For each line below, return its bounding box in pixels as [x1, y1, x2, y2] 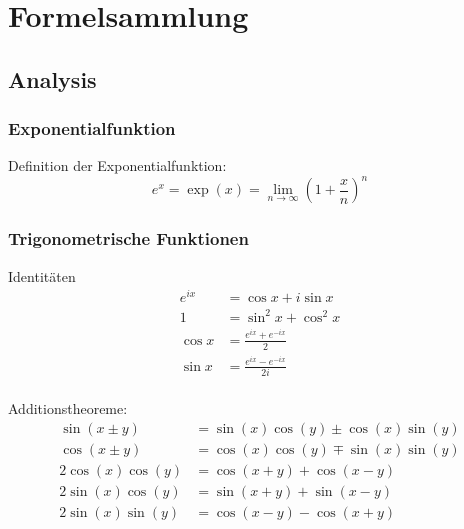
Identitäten [8, 265, 76, 286]
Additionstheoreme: [8, 398, 128, 419]
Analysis [8, 63, 97, 94]
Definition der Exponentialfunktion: [8, 155, 227, 176]
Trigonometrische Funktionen [8, 226, 249, 251]
